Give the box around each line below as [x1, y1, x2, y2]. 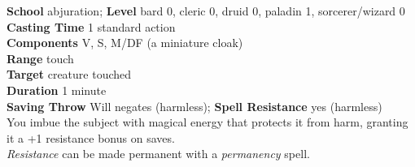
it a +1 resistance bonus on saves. [7, 129, 175, 146]
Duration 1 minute [7, 81, 107, 98]
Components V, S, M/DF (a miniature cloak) [7, 34, 243, 51]
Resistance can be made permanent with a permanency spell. [7, 145, 310, 162]
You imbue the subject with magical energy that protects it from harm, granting [7, 113, 408, 131]
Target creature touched [7, 66, 132, 83]
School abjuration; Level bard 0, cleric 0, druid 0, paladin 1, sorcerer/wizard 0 [7, 2, 405, 19]
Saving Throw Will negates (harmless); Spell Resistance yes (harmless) [7, 97, 382, 114]
